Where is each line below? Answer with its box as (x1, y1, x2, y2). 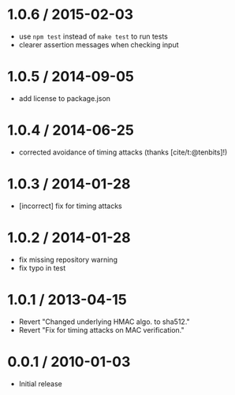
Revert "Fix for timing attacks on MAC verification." (18, 325, 185, 334)
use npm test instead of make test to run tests (18, 32, 169, 41)
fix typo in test (18, 263, 66, 273)
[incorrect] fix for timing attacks (18, 201, 123, 211)
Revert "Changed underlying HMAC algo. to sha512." (18, 317, 190, 326)
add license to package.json (18, 93, 111, 103)
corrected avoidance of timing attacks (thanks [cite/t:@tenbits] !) (18, 147, 228, 157)
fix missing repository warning (18, 255, 117, 264)
